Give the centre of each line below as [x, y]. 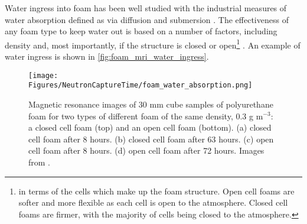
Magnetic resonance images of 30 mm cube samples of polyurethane [151, 104]
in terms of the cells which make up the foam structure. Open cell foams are [156, 191]
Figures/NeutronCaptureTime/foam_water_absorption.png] [141, 85]
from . [40, 162]
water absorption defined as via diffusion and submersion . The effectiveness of [147, 19]
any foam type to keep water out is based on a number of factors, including [141, 31]
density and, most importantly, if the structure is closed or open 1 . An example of [153, 44]
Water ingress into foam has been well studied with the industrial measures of [146, 8]
